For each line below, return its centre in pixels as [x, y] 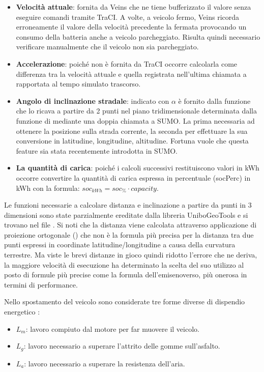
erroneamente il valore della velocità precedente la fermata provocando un [131, 27]
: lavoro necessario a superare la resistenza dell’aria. [105, 363]
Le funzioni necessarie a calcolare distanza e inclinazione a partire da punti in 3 [128, 205]
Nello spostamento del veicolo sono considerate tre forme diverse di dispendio [125, 302]
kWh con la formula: [48, 188]
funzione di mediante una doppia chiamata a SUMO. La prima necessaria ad [135, 120]
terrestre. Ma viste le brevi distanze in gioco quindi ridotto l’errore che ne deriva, [131, 255]
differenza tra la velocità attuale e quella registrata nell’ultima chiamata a [131, 74]
